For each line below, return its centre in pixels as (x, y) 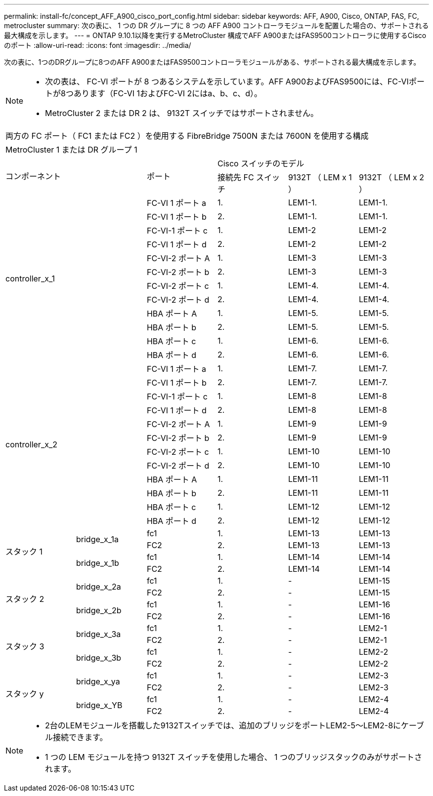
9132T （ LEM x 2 (391, 177)
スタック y (25, 694)
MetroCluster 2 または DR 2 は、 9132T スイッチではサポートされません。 (182, 113)
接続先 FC (236, 177)
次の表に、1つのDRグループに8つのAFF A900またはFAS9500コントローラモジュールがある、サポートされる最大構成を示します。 (212, 62)
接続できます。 (80, 737)
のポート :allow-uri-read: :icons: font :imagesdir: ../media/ (98, 45)
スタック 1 (24, 552)
